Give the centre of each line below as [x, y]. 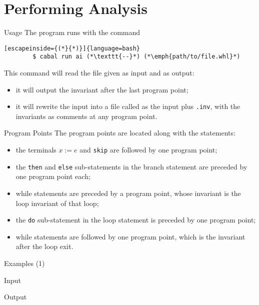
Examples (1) [24, 263]
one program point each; [53, 176]
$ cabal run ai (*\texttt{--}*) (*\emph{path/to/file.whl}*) [136, 57]
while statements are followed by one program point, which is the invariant [130, 236]
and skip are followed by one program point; [148, 150]
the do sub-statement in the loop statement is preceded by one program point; [136, 220]
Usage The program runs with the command [72, 32]
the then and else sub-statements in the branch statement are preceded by [131, 166]
